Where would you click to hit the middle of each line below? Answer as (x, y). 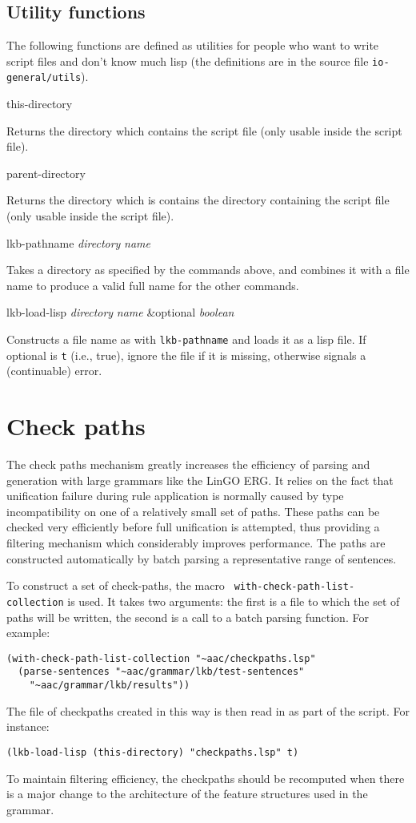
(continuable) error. (54, 371)
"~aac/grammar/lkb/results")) (110, 686)
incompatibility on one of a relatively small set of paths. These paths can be (193, 511)
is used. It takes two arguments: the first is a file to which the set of (234, 601)
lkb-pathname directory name (78, 242)
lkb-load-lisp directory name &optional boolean (120, 312)
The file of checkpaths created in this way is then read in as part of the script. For (208, 710)
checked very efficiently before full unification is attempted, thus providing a (193, 527)
